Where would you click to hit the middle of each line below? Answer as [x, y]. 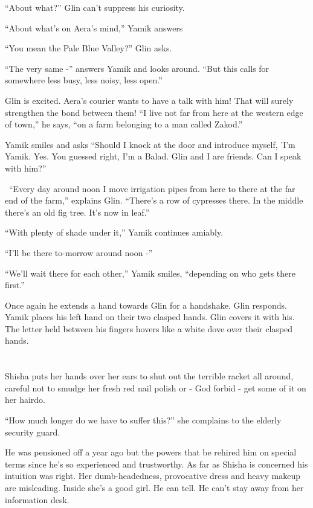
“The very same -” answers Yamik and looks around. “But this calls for [137, 68]
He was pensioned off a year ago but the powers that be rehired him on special [151, 452]
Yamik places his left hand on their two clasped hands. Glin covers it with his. [150, 317]
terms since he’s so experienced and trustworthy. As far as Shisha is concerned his [156, 464]
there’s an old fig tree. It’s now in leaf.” [77, 212]
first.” [15, 285]
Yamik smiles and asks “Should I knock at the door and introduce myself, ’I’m [150, 144]
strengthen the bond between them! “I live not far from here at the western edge [154, 112]
